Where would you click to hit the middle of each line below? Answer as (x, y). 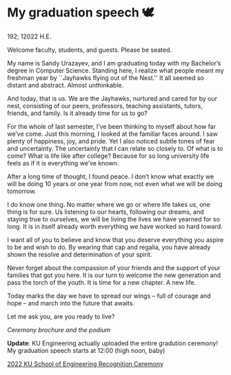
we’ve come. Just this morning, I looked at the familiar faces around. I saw (113, 134)
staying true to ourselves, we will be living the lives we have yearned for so (114, 219)
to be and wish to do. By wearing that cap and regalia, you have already (109, 247)
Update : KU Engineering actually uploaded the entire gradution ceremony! (113, 343)
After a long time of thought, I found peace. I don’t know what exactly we (111, 176)
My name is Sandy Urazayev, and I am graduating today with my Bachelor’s (114, 63)
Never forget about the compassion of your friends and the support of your (114, 267)
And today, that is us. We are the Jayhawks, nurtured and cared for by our (112, 98)
